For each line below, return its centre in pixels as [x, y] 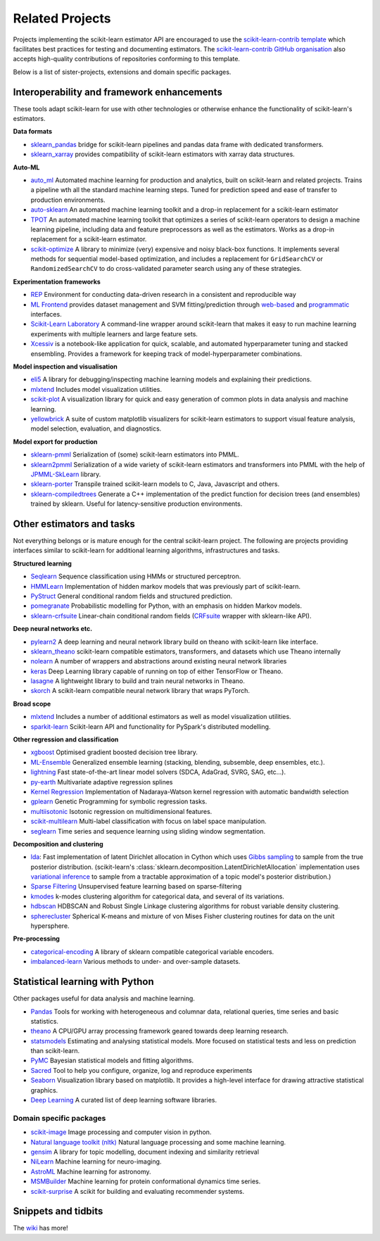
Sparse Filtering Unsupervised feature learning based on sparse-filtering [136, 886]
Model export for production [55, 441]
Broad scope [32, 704]
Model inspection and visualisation [65, 367]
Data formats [33, 132]
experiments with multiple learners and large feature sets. [114, 333]
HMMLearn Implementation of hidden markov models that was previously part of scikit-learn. [166, 586]
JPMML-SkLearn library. [66, 474]
